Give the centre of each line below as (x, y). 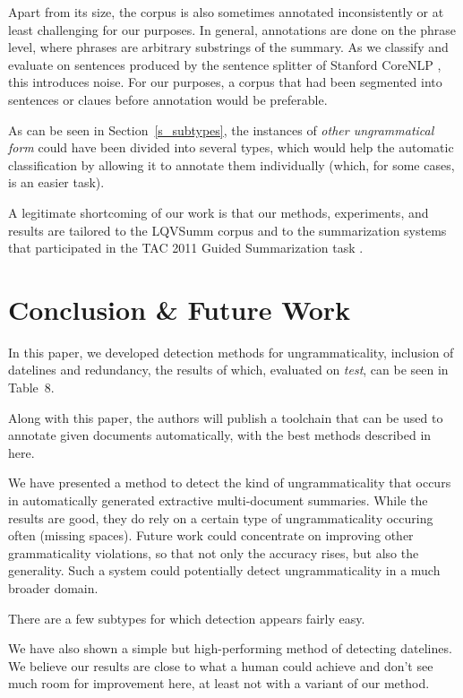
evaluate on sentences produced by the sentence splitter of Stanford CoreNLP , (225, 64)
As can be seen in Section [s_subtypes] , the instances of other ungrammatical (221, 129)
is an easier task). (56, 182)
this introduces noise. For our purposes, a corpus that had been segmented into (225, 82)
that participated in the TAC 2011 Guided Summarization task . (186, 248)
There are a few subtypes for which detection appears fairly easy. (187, 618)
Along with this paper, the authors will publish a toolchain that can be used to (226, 417)
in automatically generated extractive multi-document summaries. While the (218, 500)
